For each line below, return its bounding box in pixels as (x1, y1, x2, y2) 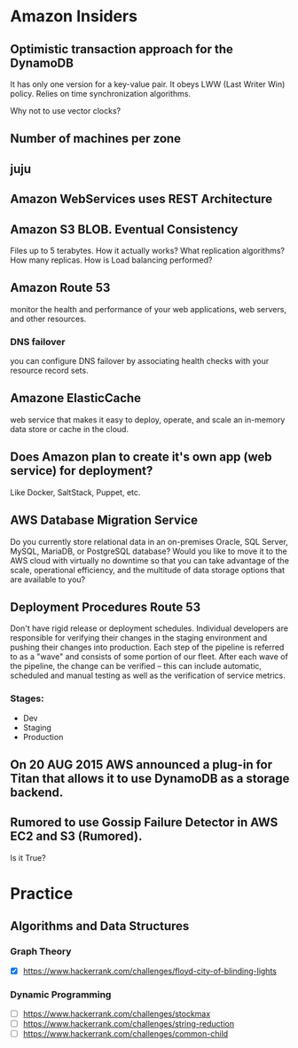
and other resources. (10, 313, 87, 324)
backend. (10, 785, 64, 800)
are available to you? (10, 574, 86, 585)
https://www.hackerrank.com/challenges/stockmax (22, 1009, 211, 1020)
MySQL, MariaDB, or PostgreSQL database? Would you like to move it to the (10, 546, 287, 556)
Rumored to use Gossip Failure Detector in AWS (10, 815, 278, 831)
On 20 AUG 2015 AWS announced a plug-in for (10, 757, 273, 773)
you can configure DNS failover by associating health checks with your (10, 356, 270, 366)
